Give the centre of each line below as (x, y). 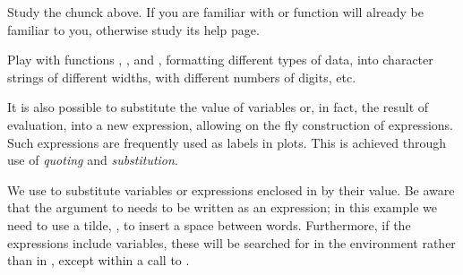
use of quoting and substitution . (93, 160)
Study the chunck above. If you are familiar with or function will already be (215, 12)
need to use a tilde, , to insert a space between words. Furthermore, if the (209, 224)
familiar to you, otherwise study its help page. (133, 29)
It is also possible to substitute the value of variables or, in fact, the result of (218, 107)
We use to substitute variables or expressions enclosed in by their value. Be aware (231, 189)
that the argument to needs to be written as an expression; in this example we (222, 207)
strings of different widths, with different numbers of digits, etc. (182, 77)
